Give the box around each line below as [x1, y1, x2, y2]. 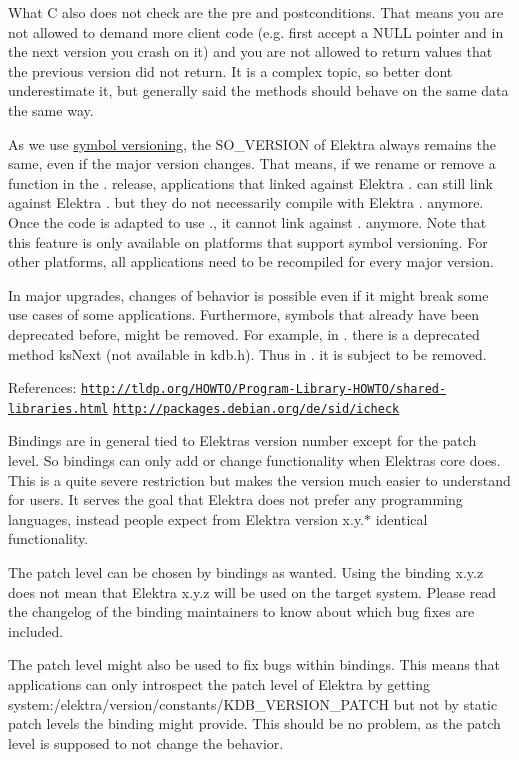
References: [8, 377, 77, 398]
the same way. [8, 99, 94, 120]
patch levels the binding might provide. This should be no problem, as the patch [8, 713, 501, 734]
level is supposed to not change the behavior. [8, 732, 284, 753]
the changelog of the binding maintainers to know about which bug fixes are [8, 601, 475, 622]
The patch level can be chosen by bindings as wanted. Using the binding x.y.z [8, 561, 484, 582]
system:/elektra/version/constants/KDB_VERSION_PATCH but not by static [8, 693, 498, 714]
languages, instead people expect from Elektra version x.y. [8, 508, 365, 529]
